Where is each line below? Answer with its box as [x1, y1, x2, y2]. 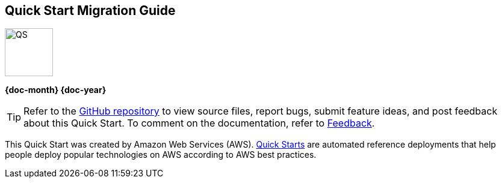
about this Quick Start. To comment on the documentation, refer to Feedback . [23, 117, 375, 130]
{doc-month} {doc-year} [5, 85, 107, 95]
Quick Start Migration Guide [5, 3, 176, 18]
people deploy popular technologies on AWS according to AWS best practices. [5, 149, 317, 160]
